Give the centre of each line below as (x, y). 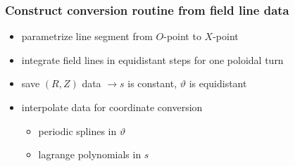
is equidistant (218, 83)
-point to (182, 36)
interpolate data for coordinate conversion (112, 107)
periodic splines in (77, 130)
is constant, (152, 83)
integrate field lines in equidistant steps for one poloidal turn (152, 59)
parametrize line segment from (87, 36)
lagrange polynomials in (90, 154)
